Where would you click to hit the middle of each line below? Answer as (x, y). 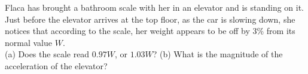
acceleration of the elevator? (56, 65)
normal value (28, 42)
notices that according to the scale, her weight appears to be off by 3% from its (150, 31)
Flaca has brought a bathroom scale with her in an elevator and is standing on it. (155, 7)
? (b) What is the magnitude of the (218, 54)
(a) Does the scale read (47, 54)
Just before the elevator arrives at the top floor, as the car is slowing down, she (150, 19)
